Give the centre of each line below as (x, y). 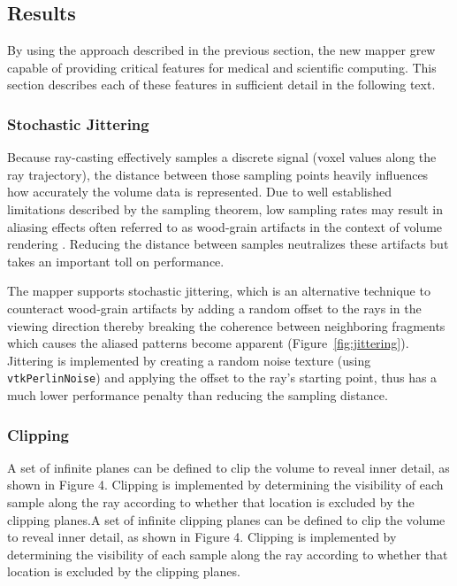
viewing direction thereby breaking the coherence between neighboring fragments (226, 325)
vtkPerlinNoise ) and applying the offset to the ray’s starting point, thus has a (222, 378)
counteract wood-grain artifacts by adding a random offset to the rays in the (214, 308)
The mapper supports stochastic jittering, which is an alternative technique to (219, 291)
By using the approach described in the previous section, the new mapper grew (221, 50)
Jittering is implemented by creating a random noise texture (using (189, 360)
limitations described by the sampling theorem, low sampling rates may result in (225, 208)
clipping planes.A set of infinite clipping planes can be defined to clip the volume (226, 519)
